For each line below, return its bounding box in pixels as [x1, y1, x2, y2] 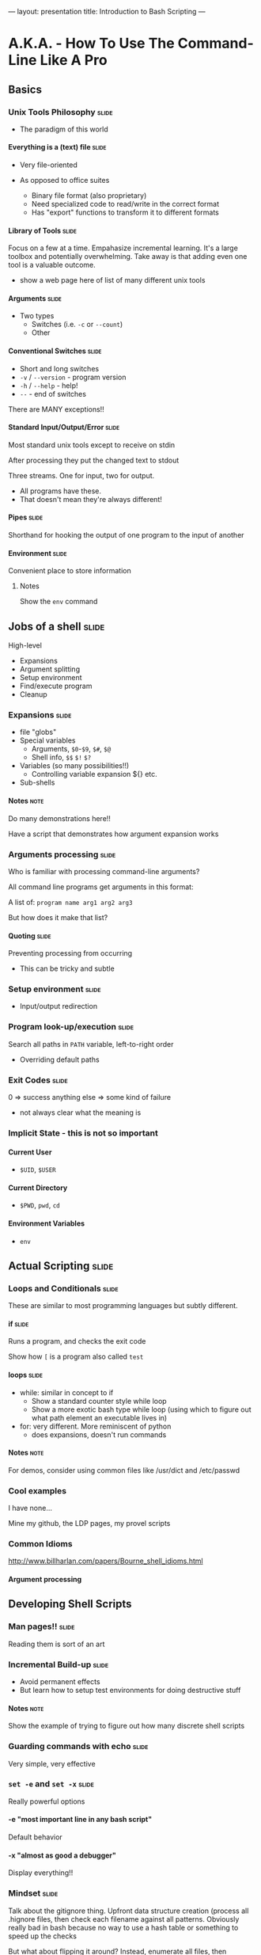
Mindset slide [8, 1888, 59, 1899]
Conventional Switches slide [8, 346, 102, 356]
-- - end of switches [19, 389, 87, 398]
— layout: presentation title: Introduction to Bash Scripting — [8, 7, 206, 16]
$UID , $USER [19, 1165, 57, 1174]
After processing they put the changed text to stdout [8, 455, 180, 465]
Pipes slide [8, 512, 43, 522]
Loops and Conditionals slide [8, 1283, 119, 1294]
